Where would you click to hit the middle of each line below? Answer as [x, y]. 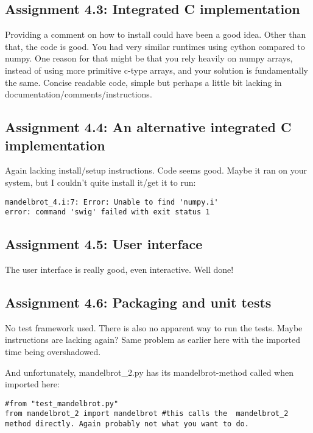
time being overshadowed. [53, 352]
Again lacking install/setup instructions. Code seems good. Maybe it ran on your [156, 170]
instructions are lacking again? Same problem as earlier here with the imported [153, 340]
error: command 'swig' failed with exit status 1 [107, 212]
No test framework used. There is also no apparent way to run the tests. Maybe [154, 327]
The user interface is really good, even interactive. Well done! [119, 269]
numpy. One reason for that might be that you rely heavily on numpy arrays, [149, 58]
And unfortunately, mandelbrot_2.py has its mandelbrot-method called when [149, 372]
